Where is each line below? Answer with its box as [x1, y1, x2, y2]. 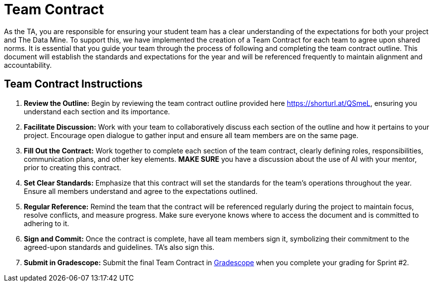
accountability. [4, 60, 52, 69]
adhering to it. [24, 219, 69, 228]
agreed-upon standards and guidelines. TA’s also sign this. [24, 242, 215, 251]
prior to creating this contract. [24, 163, 122, 172]
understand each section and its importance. [24, 107, 170, 116]
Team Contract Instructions [4, 78, 143, 91]
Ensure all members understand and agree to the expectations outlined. [24, 187, 258, 195]
